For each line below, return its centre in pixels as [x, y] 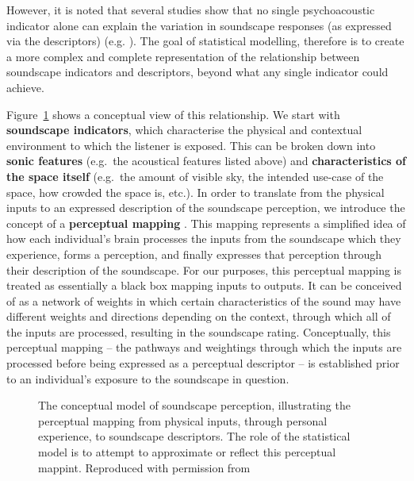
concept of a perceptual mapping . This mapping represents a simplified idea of [206, 223]
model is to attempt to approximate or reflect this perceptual [187, 452]
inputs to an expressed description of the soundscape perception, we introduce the [206, 208]
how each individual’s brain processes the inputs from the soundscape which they [204, 239]
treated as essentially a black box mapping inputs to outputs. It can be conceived [204, 285]
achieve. [25, 87]
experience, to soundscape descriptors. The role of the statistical [194, 436]
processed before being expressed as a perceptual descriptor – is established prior [203, 363]
